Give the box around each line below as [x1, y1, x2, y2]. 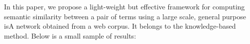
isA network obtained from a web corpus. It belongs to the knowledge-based [4, 21, 236, 31]
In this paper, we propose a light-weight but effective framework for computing [4, 1, 245, 11]
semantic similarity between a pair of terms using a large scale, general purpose [4, 11, 246, 21]
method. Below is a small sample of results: [4, 30, 136, 41]
